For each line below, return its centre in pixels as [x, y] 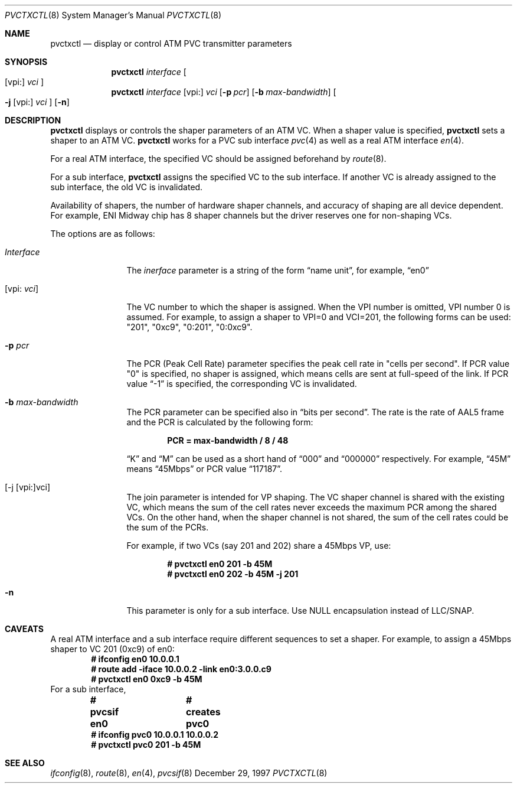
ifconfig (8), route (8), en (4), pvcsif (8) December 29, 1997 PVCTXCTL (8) [189, 773]
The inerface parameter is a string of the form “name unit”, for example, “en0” [278, 270]
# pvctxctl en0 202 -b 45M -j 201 [233, 574]
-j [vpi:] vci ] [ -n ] [37, 102]
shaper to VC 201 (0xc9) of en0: [112, 649]
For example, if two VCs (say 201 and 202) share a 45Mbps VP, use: [259, 546]
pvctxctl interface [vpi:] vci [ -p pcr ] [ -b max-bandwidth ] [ [224, 92]
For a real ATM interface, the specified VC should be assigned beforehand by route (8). [218, 159]
